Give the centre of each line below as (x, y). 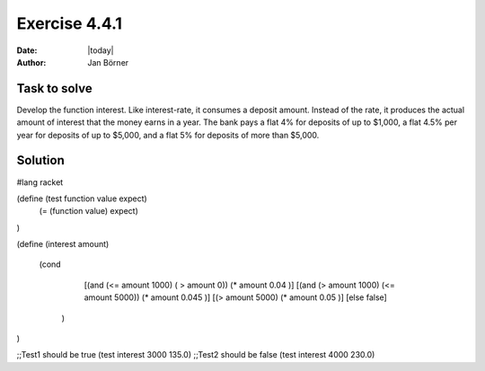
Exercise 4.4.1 (70, 23)
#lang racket (40, 182)
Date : (27, 50)
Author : (31, 62)
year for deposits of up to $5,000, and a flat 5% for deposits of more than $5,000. (168, 135)
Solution (40, 160)
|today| (101, 50)
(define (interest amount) (63, 244)
